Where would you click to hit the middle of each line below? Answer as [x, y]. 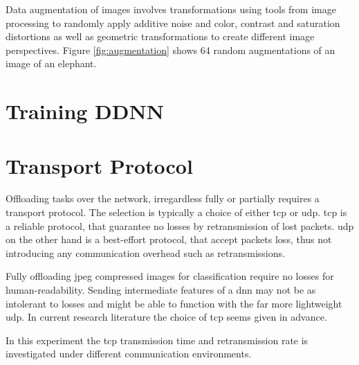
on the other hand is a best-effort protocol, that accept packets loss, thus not [169, 239]
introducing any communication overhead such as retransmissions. [145, 252]
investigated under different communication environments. [129, 354]
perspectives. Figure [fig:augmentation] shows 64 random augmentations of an [171, 50]
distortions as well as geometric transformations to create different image [160, 36]
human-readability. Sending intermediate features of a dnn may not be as [161, 290]
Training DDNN [85, 111]
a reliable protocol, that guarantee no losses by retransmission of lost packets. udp [180, 225]
